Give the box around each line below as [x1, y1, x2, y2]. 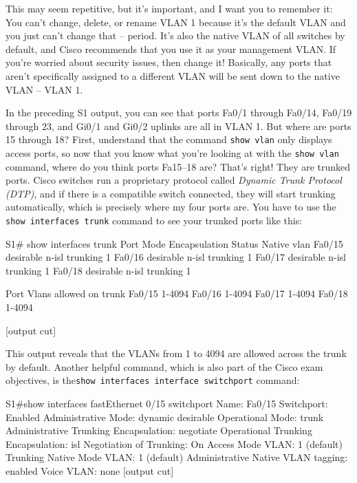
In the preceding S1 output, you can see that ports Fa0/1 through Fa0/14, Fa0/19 [6, 105, 352, 120]
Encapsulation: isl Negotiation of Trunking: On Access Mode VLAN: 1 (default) [6, 436, 343, 451]
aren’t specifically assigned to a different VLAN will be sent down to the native [6, 68, 340, 83]
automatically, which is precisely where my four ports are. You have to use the [6, 200, 336, 214]
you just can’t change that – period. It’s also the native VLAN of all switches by [6, 28, 345, 43]
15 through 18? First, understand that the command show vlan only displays [6, 132, 332, 147]
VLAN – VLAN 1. [6, 82, 83, 96]
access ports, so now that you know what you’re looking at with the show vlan [6, 146, 339, 160]
